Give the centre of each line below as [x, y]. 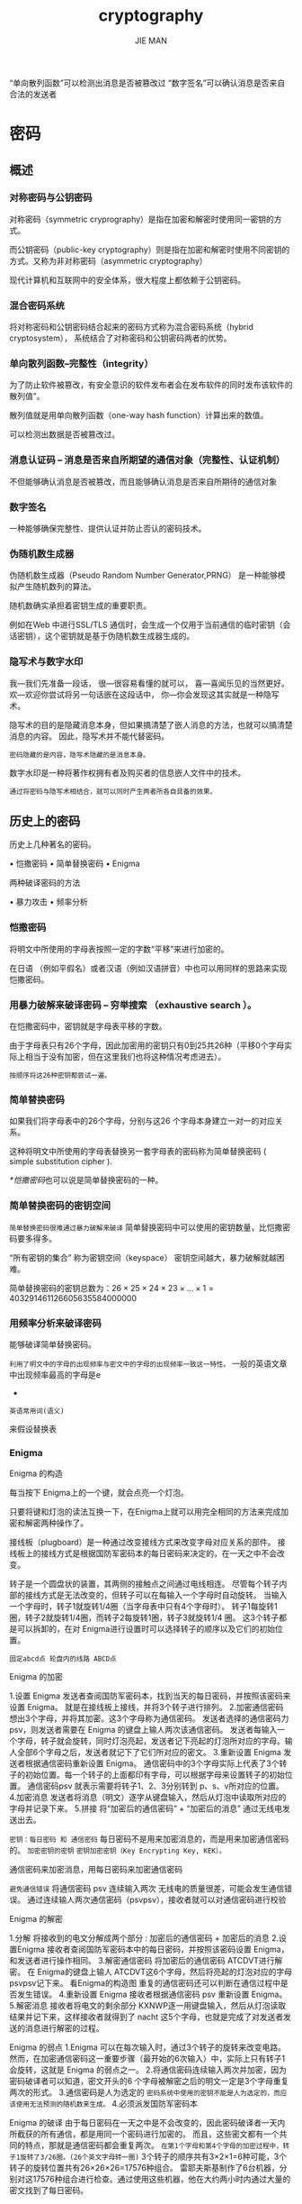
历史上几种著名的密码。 [53, 844]
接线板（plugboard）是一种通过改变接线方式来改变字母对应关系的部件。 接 [147, 1543]
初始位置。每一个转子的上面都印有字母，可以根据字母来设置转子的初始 [155, 1775]
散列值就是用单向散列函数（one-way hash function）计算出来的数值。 [139, 415]
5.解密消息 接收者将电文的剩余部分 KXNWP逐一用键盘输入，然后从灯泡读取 [148, 2006]
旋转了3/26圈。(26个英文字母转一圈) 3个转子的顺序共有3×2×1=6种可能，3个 [154, 2157]
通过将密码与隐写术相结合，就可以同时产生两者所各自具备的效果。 [113, 791]
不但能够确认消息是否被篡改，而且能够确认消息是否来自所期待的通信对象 [143, 481]
